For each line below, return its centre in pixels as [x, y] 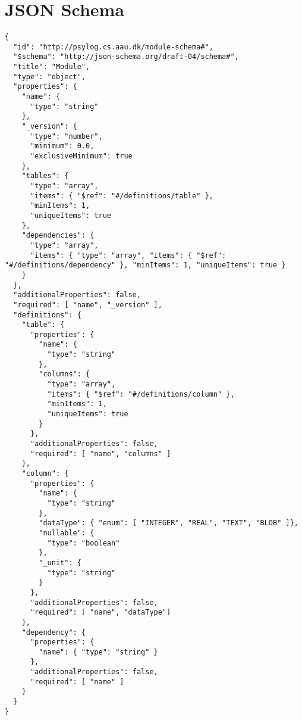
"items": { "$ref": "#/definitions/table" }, [122, 196]
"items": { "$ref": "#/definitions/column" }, [141, 394]
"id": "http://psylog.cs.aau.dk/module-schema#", [113, 47]
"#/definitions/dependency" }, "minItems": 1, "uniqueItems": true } [145, 265]
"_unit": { [60, 562]
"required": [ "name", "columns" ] [100, 453]
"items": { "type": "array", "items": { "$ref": [128, 255]
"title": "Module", [52, 67]
